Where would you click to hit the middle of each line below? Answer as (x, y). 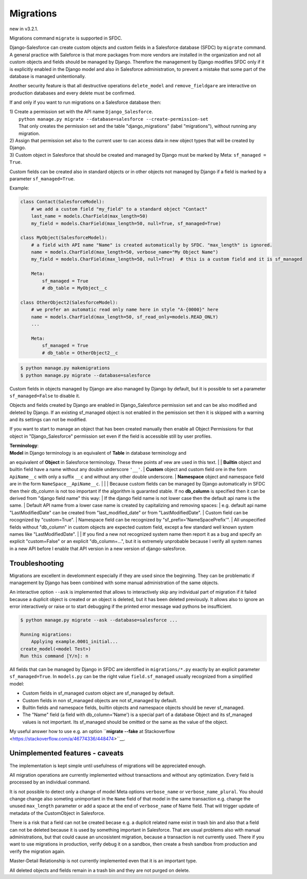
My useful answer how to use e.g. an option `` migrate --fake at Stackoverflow (92, 732)
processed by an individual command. (50, 782)
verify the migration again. (37, 851)
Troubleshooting (37, 563)
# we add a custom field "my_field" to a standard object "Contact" (119, 209)
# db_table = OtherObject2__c (80, 353)
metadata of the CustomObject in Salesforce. (57, 813)
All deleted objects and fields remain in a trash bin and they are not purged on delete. (100, 870)
